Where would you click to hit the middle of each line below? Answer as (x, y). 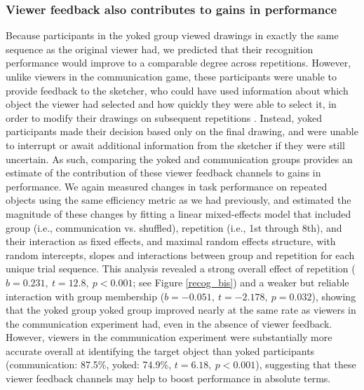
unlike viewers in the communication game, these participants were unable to (171, 76)
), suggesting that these (306, 364)
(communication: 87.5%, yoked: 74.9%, (89, 364)
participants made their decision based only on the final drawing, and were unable (182, 131)
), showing (334, 296)
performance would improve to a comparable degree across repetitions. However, (178, 63)
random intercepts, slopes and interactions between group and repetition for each (180, 255)
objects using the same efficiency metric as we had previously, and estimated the (178, 200)
